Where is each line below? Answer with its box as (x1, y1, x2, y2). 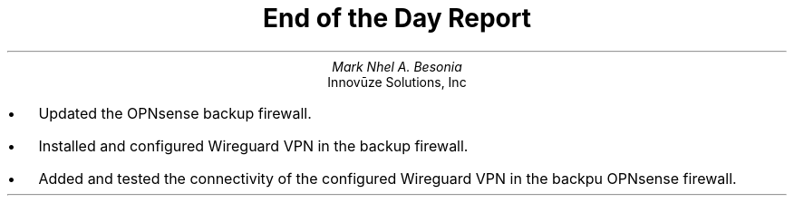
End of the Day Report (263, 3, 531, 34)
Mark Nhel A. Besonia (332, 58, 462, 74)
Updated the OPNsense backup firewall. (38, 103, 312, 122)
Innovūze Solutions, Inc (327, 73, 467, 90)
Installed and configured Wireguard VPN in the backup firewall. (38, 136, 469, 155)
